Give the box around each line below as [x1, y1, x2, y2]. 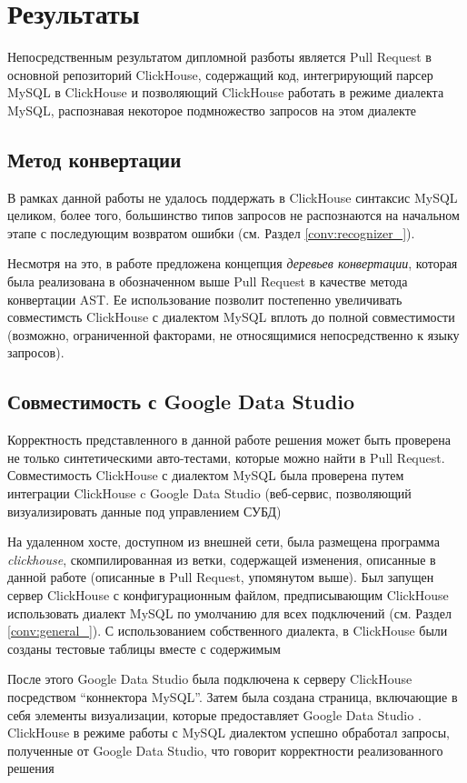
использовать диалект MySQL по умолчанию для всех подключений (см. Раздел [7, 603, 452, 622]
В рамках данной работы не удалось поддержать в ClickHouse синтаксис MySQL [7, 187, 458, 206]
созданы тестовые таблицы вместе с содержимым [7, 638, 281, 658]
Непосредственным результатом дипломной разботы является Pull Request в [7, 47, 432, 66]
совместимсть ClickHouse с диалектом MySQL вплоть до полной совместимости [7, 307, 455, 326]
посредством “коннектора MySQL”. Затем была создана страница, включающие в [7, 687, 458, 706]
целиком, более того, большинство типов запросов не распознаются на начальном [7, 206, 460, 225]
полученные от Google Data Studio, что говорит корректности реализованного [7, 740, 443, 759]
